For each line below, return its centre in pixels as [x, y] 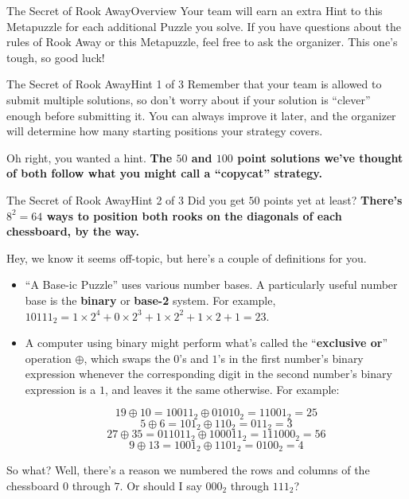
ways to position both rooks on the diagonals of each [194, 215]
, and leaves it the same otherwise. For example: [222, 389]
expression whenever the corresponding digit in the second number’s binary [208, 374]
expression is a [60, 389]
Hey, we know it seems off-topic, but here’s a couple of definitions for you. [187, 257]
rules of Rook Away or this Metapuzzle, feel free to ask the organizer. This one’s [202, 42]
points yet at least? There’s [333, 199]
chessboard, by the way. [73, 231]
